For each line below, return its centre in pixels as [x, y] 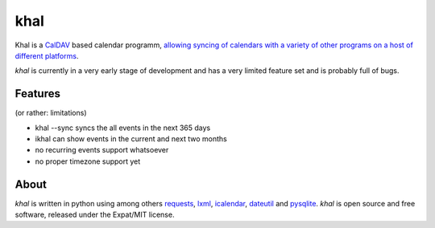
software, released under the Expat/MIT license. [95, 215]
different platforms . [47, 55]
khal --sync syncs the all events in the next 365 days [123, 128]
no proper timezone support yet [88, 161]
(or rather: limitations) [51, 113]
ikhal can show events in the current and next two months [131, 139]
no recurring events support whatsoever [102, 150]
